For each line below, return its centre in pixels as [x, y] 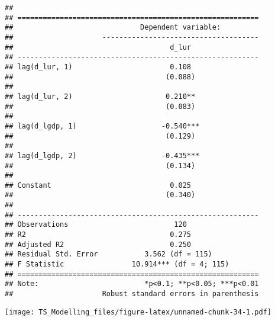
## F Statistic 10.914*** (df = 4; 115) [117, 264]
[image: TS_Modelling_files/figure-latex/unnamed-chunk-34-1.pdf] [138, 312]
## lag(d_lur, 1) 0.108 [98, 67]
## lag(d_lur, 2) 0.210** [100, 96]
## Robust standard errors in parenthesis [132, 294]
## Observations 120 [96, 225]
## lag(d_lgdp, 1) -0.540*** [102, 126]
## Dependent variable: [113, 28]
